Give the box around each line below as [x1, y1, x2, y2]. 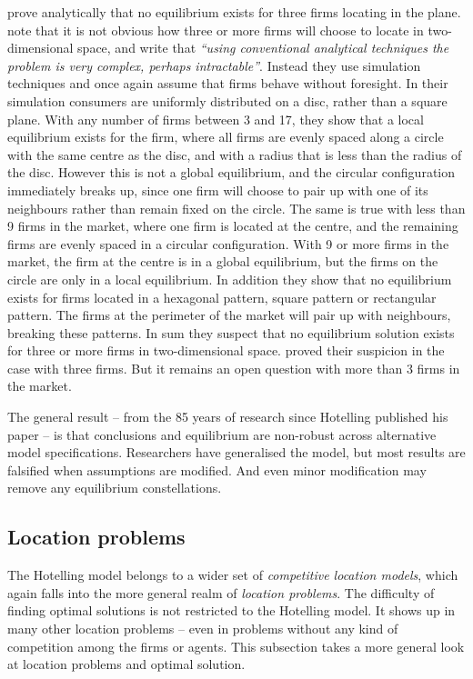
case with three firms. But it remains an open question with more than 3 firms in [7, 358, 460, 377]
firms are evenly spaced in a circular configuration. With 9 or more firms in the [7, 234, 449, 253]
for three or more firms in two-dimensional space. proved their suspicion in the [7, 341, 445, 360]
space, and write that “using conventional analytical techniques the [77, 38, 449, 57]
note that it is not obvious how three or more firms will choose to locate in [7, 20, 424, 39]
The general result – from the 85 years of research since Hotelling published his [7, 407, 448, 426]
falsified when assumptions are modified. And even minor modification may [7, 460, 427, 479]
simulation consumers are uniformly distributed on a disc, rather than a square [7, 91, 448, 110]
